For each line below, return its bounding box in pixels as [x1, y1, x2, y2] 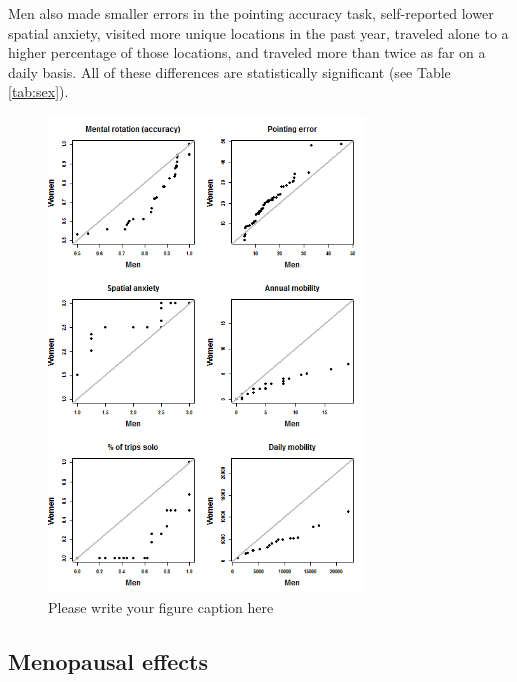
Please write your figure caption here [48, 596, 274, 617]
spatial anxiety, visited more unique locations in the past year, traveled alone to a [8, 22, 509, 43]
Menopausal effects [8, 645, 208, 676]
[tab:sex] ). [8, 81, 69, 102]
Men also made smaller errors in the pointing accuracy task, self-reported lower [8, 3, 494, 23]
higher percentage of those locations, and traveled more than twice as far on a [8, 42, 486, 63]
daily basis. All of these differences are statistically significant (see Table [8, 61, 451, 82]
